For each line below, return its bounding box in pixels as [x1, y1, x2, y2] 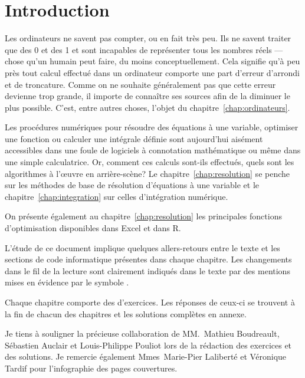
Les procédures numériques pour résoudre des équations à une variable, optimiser [5, 121, 299, 133]
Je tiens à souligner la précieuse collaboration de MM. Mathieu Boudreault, [5, 327, 280, 340]
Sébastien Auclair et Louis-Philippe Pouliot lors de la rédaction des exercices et [5, 338, 292, 351]
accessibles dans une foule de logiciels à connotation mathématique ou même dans [5, 144, 301, 156]
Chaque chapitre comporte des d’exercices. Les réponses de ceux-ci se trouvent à [5, 296, 295, 308]
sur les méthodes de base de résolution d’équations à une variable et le [5, 179, 260, 191]
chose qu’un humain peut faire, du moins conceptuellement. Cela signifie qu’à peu [5, 55, 300, 67]
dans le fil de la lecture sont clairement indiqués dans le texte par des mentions [5, 264, 290, 277]
